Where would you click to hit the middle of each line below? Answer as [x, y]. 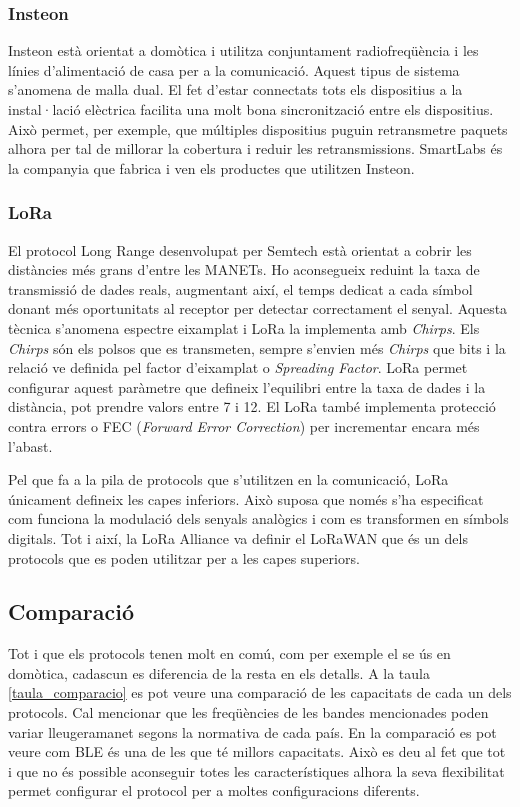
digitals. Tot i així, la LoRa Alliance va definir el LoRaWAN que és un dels [238, 537]
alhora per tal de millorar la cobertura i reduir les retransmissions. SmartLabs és [255, 148]
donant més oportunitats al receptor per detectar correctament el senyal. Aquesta [258, 308]
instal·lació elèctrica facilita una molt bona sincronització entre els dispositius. [251, 109]
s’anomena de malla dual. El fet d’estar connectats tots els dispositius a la [235, 89]
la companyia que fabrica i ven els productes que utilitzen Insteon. [211, 167]
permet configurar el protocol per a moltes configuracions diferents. [214, 790]
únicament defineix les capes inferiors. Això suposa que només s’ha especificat [246, 498]
